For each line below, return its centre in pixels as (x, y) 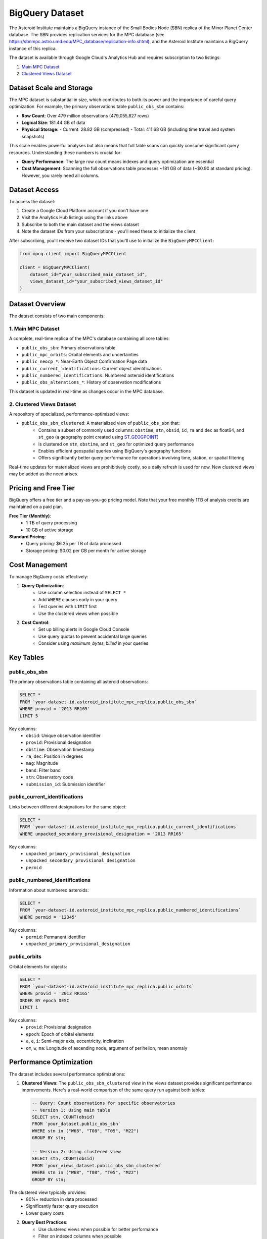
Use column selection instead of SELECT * (82, 593)
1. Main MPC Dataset (34, 329)
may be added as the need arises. (44, 474)
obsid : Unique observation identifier (63, 735)
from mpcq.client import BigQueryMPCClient (73, 253)
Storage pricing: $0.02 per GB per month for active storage (86, 551)
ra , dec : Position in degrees (55, 756)
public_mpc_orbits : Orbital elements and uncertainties (80, 354)
